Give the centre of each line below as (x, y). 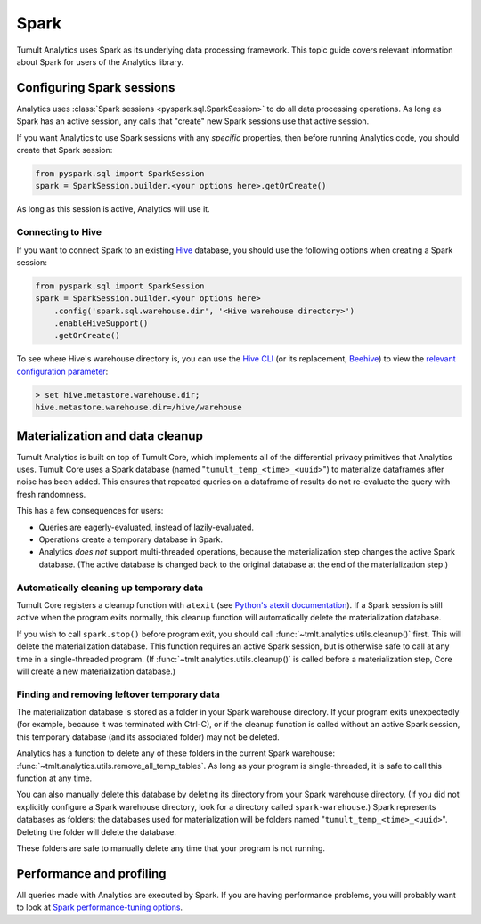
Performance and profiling (91, 874)
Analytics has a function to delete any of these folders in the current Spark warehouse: (176, 753)
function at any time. (54, 778)
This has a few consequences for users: (90, 511)
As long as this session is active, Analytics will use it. (113, 209)
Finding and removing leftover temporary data (118, 694)
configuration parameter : (62, 371)
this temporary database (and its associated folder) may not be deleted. (148, 737)
